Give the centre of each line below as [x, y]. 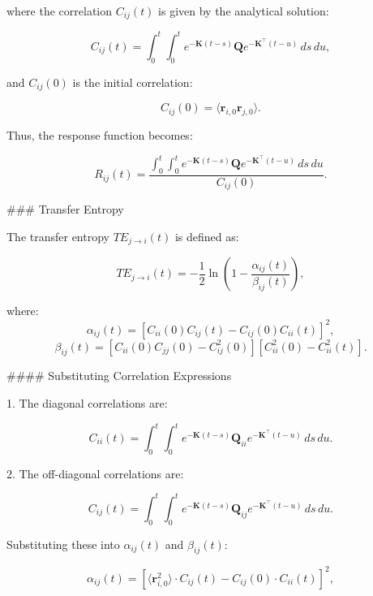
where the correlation [60, 11]
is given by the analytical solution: [244, 11]
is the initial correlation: [133, 82]
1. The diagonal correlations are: [87, 402]
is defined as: [207, 236]
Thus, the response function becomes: [100, 135]
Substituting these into [63, 544]
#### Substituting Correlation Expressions [119, 376]
